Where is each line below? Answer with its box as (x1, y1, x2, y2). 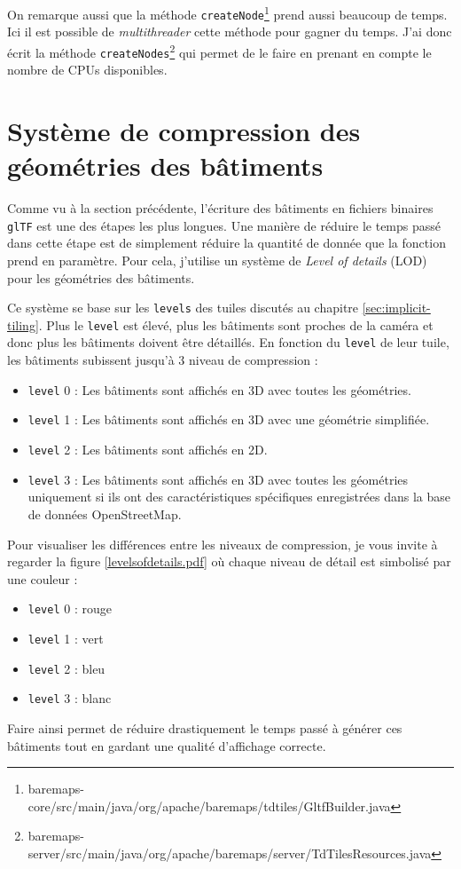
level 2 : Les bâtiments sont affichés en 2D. (27, 440, 268, 459)
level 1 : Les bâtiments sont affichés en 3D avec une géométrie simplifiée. (27, 410, 430, 429)
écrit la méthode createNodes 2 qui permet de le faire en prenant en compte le (7, 40, 432, 61)
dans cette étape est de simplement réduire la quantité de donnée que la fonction (7, 233, 446, 252)
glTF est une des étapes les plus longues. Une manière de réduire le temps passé (7, 216, 441, 234)
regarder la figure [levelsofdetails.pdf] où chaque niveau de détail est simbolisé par (7, 552, 451, 571)
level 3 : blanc (27, 689, 112, 707)
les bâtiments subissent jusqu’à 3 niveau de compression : (7, 351, 318, 369)
